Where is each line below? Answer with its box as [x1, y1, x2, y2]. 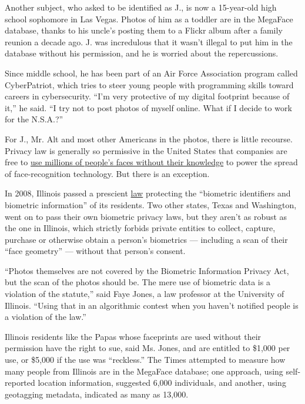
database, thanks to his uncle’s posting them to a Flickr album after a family [5, 24, 283, 36]
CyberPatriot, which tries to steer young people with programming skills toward [5, 78, 294, 91]
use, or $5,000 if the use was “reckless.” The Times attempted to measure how [5, 353, 286, 366]
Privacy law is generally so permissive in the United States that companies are [5, 144, 287, 156]
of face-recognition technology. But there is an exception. [5, 167, 210, 179]
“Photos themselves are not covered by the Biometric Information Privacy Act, [5, 264, 289, 276]
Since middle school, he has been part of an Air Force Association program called [5, 66, 298, 79]
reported [5, 376, 35, 389]
